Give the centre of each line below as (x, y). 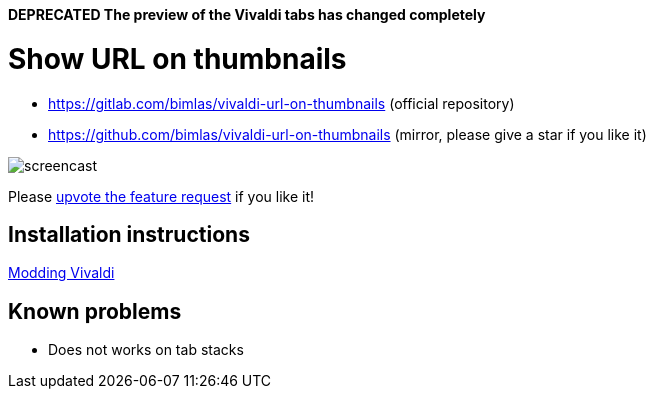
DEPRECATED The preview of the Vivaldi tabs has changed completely (247, 14)
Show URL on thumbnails (177, 58)
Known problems (95, 311)
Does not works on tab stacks (146, 350)
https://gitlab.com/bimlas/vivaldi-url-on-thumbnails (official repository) (281, 103)
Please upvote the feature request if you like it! (161, 196)
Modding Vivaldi (61, 273)
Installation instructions (129, 234)
